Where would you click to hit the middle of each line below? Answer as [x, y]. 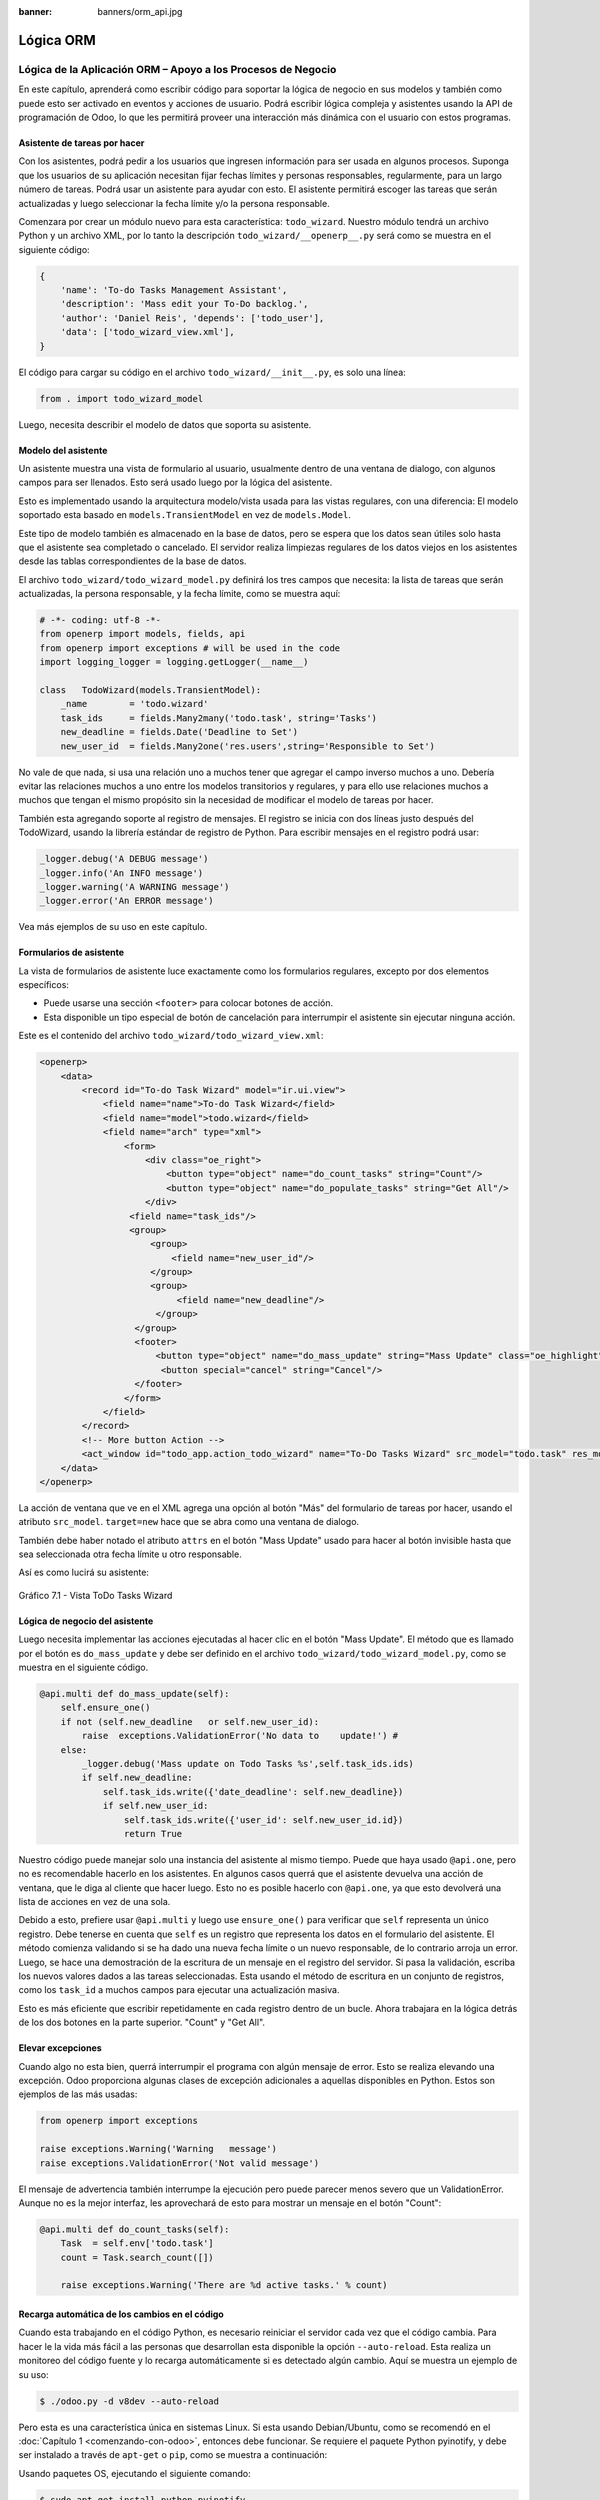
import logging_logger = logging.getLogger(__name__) [174, 662]
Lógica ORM [57, 40]
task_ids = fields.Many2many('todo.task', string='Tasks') [219, 718]
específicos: [44, 985]
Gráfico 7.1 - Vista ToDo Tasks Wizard [95, 1595]
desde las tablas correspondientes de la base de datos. [132, 561]
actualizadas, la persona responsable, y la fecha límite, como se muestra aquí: [179, 594]
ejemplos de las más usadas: [78, 2094]
